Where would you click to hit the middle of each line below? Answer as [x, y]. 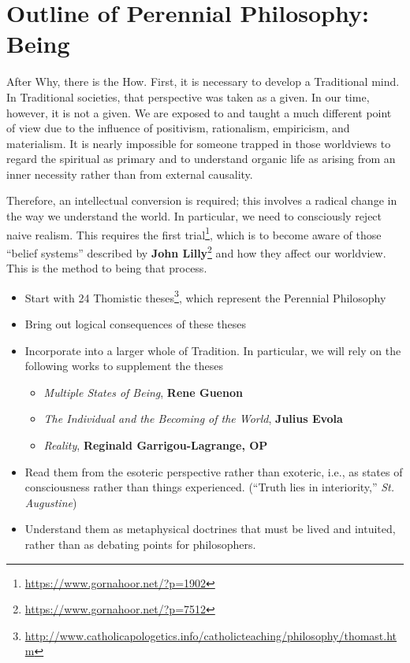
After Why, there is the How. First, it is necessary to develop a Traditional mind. [203, 81]
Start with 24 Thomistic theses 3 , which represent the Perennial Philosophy [205, 296]
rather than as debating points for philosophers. [140, 544]
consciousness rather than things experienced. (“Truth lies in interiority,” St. [210, 487]
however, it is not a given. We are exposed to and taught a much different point [199, 112]
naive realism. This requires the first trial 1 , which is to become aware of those [194, 233]
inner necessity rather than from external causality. [130, 174]
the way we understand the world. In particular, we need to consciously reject [194, 216]
